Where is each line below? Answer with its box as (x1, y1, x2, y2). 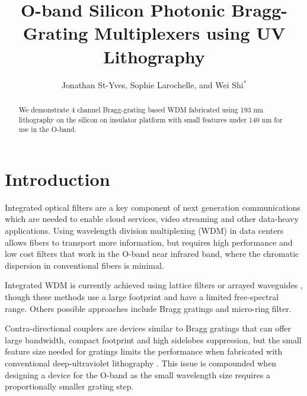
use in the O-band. (18, 124, 76, 134)
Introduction (5, 166, 110, 191)
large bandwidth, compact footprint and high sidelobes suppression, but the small (5, 333, 302, 346)
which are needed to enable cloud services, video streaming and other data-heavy (5, 213, 299, 225)
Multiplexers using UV (94, 21, 286, 45)
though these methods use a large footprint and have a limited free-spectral (5, 290, 279, 302)
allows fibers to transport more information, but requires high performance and (5, 236, 293, 248)
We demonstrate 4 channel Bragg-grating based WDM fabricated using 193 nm (18, 104, 264, 114)
